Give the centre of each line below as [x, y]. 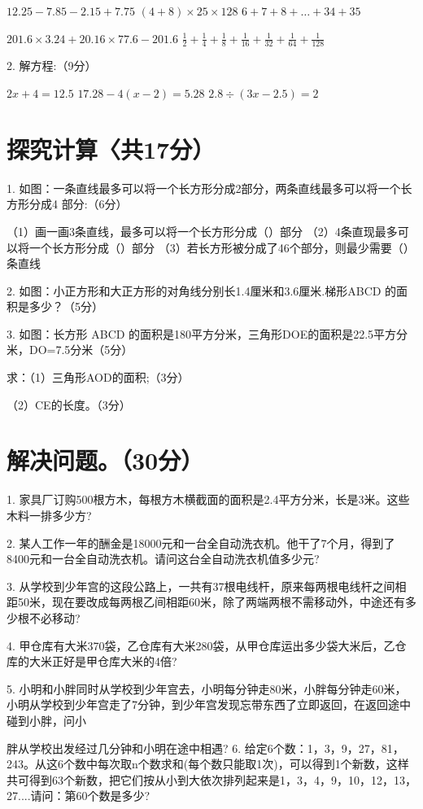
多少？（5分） [66, 306]
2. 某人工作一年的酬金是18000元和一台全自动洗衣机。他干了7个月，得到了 [201, 542]
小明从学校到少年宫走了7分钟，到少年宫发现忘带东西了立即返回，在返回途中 [209, 704]
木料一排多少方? [49, 515]
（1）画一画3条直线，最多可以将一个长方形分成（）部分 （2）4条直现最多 [202, 231]
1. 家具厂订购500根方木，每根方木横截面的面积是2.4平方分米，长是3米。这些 [208, 499]
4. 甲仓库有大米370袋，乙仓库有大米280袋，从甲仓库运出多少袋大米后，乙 [201, 645]
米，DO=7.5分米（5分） [70, 350]
